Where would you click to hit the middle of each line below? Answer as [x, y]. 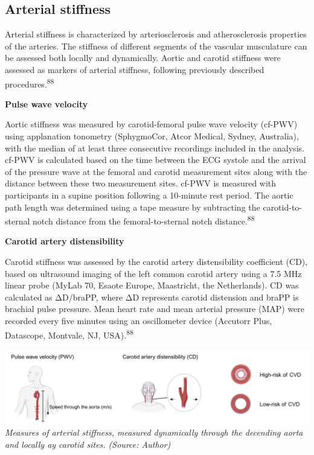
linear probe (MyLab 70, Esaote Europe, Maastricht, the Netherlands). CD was [152, 285]
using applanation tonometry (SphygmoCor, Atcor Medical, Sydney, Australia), [152, 136]
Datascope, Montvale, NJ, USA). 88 [69, 334]
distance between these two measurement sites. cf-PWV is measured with [141, 183]
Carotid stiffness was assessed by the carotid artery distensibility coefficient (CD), [156, 262]
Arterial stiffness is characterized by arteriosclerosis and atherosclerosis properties [156, 34]
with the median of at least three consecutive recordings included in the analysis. [155, 148]
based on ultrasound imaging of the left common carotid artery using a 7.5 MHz [153, 273]
